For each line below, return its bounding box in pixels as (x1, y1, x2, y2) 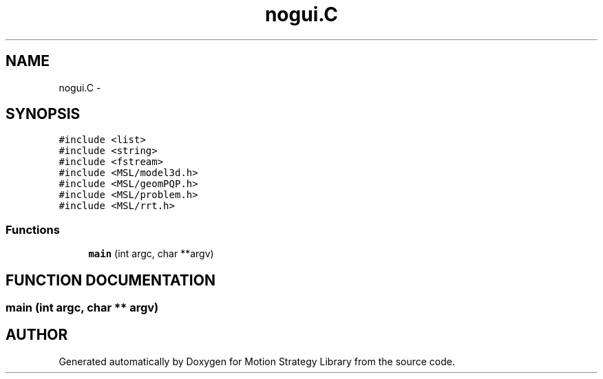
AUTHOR (6, 326, 68, 344)
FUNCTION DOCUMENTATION (6, 271, 215, 289)
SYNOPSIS (6, 105, 81, 123)
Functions (6, 222, 60, 237)
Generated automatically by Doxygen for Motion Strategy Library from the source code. (59, 355, 456, 367)
